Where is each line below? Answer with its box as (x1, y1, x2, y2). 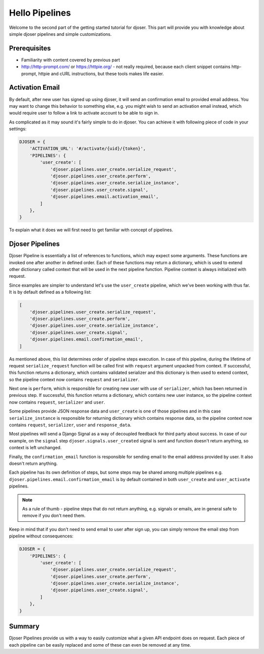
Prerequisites (9, 44, 51, 52)
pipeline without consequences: (9, 533, 73, 539)
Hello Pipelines (9, 7, 71, 18)
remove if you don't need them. (22, 512, 86, 519)
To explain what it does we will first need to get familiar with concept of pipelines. (9, 227, 174, 233)
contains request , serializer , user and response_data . (9, 422, 132, 428)
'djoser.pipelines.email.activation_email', (50, 194, 159, 199)
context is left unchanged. (9, 445, 62, 451)
